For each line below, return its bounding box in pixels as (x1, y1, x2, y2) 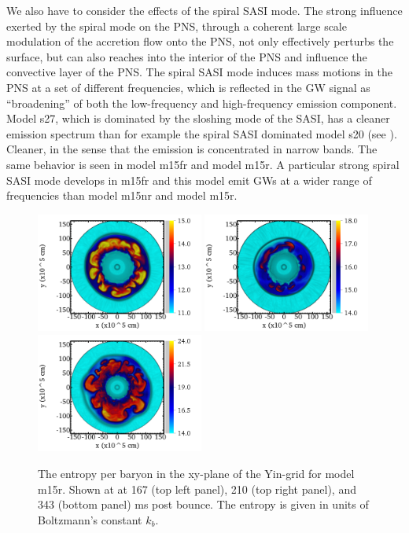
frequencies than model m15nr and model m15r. (6, 187, 238, 204)
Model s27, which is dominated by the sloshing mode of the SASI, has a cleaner (6, 110, 390, 127)
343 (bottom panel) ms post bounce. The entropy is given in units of (38, 496, 369, 513)
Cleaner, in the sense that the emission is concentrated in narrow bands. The (6, 141, 378, 157)
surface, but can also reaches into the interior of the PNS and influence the (6, 48, 367, 64)
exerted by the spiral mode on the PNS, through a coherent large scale (6, 17, 347, 34)
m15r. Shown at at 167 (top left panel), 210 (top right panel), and (38, 480, 356, 497)
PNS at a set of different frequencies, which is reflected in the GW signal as (6, 79, 370, 95)
